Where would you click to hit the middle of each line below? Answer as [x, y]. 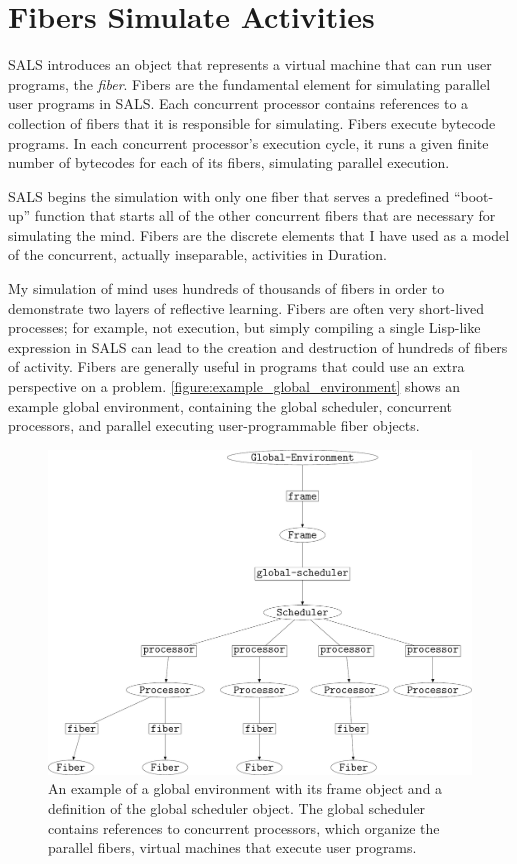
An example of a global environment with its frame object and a [245, 788]
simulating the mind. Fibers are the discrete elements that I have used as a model [259, 234]
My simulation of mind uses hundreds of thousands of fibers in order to [226, 288]
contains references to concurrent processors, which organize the [244, 827]
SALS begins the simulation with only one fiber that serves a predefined [229, 195]
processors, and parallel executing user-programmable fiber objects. [214, 425]
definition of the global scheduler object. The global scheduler [237, 808]
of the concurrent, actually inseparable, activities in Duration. [197, 254]
